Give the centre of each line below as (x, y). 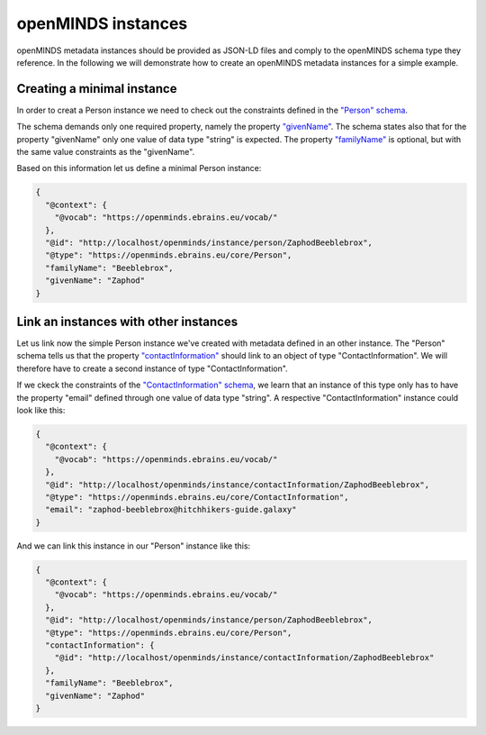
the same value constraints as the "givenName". (106, 152)
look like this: (41, 410)
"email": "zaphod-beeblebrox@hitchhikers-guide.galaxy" (171, 510)
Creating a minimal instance (97, 89)
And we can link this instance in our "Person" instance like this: (134, 546)
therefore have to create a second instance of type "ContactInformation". (152, 368)
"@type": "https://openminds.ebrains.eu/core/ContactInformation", (197, 497)
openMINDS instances (102, 23)
